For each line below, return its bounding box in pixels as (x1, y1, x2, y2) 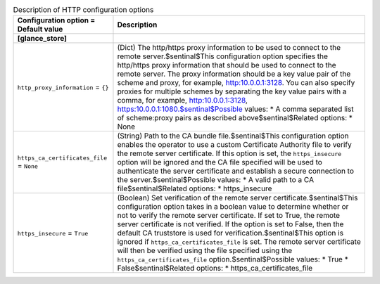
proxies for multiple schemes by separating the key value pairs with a (117, 86, 347, 96)
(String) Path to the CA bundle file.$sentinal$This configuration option (117, 131, 349, 141)
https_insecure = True (17, 228, 89, 238)
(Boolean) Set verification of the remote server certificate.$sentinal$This (117, 193, 358, 203)
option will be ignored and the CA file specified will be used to (117, 157, 323, 167)
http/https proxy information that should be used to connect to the (117, 60, 337, 70)
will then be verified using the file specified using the (117, 246, 293, 256)
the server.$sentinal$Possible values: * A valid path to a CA (117, 175, 315, 185)
